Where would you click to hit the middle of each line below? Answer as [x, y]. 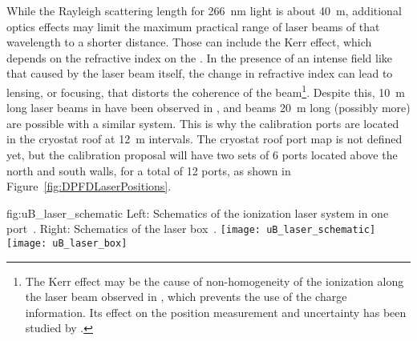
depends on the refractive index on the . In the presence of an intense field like [199, 57]
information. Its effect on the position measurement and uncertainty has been [216, 312]
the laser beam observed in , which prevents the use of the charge [186, 297]
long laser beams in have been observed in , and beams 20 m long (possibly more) [208, 108]
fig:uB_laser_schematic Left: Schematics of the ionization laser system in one [198, 213]
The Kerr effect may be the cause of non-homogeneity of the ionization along [215, 281]
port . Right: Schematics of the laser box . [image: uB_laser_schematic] [191, 229]
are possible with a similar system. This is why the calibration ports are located [203, 123]
